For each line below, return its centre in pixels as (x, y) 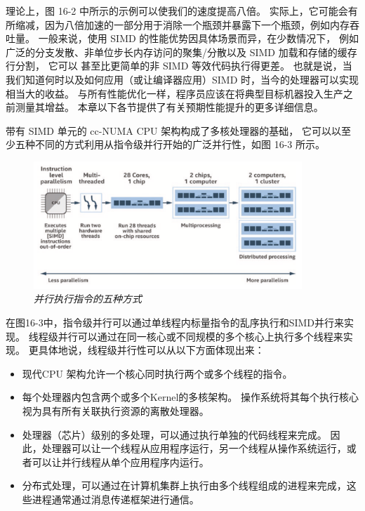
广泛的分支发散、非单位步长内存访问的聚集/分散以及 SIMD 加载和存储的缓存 (181, 52)
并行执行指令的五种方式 (88, 299)
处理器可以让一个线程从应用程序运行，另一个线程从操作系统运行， (194, 448)
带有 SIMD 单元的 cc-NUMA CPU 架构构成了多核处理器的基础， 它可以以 (173, 130)
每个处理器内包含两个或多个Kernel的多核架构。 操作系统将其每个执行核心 (190, 397)
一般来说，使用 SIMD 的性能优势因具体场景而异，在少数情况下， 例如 (199, 38)
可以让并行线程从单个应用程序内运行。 (120, 462)
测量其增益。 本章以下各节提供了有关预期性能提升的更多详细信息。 (169, 107)
